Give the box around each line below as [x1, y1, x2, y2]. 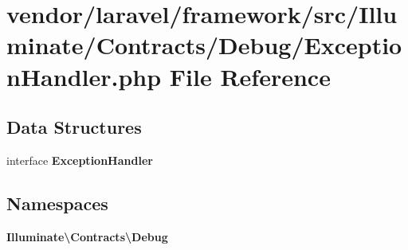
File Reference [169, 60, 331, 92]
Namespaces [6, 190, 108, 215]
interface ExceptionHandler [6, 151, 153, 168]
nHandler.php [6, 60, 162, 92]
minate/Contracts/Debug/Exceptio [6, 29, 402, 61]
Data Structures [6, 115, 142, 139]
